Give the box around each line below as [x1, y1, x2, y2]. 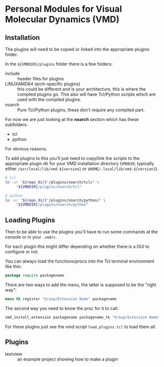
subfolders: [5, 122, 28, 127]
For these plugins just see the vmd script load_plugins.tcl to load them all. [5, 323, 157, 329]
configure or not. [5, 249, 39, 255]
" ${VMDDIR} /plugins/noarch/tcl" [16, 184, 82, 189]
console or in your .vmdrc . [5, 234, 57, 240]
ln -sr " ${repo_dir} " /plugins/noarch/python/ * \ [5, 197, 106, 203]
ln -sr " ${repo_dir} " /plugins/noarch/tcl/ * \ [5, 180, 99, 185]
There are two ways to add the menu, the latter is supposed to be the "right [5, 282, 157, 288]
